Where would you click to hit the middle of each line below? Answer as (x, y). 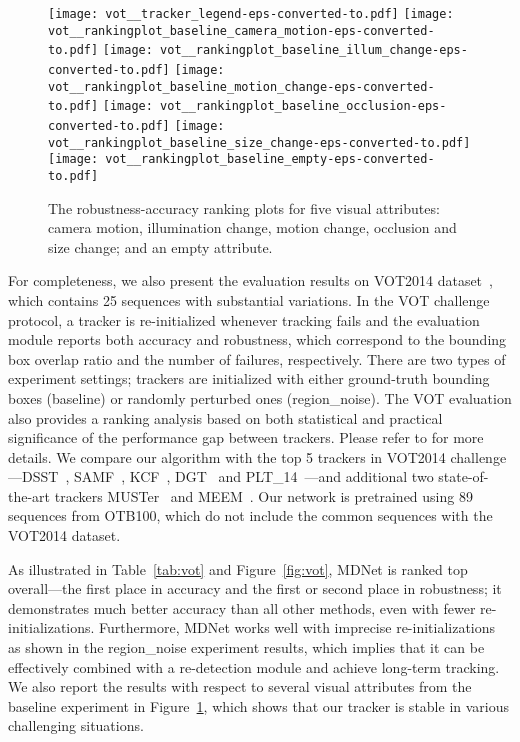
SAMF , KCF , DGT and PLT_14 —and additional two (253, 476)
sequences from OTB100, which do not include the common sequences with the (250, 515)
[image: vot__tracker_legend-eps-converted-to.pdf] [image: (251, 14)
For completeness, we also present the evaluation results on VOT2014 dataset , (250, 280)
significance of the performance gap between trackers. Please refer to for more (246, 437)
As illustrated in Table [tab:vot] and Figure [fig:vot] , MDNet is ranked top (238, 568)
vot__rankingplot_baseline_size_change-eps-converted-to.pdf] (259, 142)
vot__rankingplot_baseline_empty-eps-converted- (270, 159)
